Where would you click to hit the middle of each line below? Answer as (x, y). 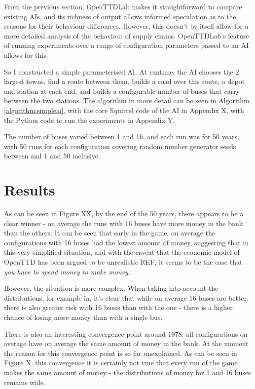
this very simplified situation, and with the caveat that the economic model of (122, 252)
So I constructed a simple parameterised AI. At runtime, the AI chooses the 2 (122, 71)
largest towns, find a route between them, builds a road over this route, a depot (125, 81)
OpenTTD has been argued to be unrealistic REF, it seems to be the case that (123, 262)
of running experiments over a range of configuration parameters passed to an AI (127, 45)
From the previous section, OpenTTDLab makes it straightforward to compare (123, 6)
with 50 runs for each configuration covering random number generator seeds (120, 146)
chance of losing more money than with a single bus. (83, 317)
